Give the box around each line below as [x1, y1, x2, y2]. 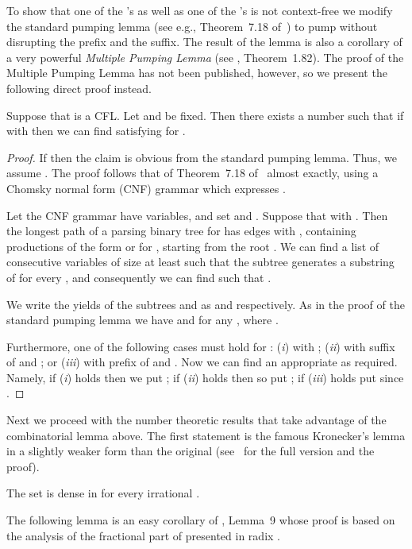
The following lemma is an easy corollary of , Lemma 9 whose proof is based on [6, 512, 395, 528]
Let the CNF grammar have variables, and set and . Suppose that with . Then [6, 207, 388, 223]
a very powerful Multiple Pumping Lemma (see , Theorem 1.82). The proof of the [6, 48, 404, 65]
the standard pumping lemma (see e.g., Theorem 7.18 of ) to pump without [6, 17, 378, 34]
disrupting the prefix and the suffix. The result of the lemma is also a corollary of [6, 33, 402, 50]
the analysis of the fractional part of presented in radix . [6, 527, 280, 543]
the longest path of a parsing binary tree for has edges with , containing [6, 222, 356, 239]
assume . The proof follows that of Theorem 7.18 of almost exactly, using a [6, 164, 379, 181]
